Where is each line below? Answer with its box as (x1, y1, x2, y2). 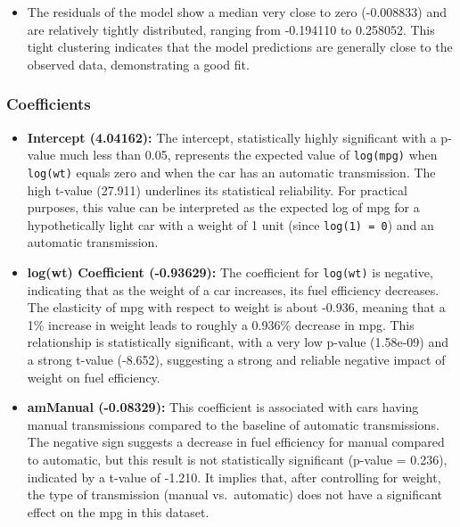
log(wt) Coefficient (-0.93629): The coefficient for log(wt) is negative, (27, 262, 433, 281)
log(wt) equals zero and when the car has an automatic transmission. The (27, 162, 436, 181)
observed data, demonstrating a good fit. (27, 54, 250, 73)
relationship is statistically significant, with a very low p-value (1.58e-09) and (27, 333, 448, 351)
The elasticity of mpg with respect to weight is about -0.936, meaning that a (27, 298, 446, 317)
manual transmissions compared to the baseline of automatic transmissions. (27, 415, 439, 433)
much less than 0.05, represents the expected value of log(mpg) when (59, 145, 438, 164)
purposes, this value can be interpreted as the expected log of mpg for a (27, 198, 420, 217)
